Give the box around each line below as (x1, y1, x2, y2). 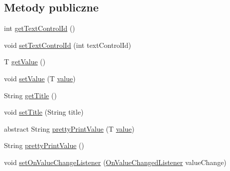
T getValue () (4, 56, 46, 67)
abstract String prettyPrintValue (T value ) (4, 123, 134, 134)
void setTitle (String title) (4, 107, 84, 117)
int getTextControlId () (4, 23, 75, 33)
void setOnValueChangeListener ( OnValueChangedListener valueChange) (4, 157, 227, 167)
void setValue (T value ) (4, 73, 76, 83)
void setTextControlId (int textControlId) (4, 39, 131, 50)
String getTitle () (4, 90, 57, 100)
